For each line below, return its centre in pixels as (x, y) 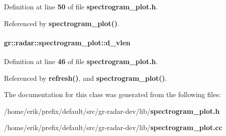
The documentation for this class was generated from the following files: (113, 94)
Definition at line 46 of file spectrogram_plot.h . (81, 61)
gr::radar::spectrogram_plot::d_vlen (67, 42)
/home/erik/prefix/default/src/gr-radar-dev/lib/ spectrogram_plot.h (112, 111)
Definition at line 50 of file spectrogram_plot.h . (81, 6)
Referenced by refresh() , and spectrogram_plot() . (85, 78)
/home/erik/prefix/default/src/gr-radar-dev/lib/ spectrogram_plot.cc (113, 127)
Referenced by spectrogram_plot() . (62, 23)
